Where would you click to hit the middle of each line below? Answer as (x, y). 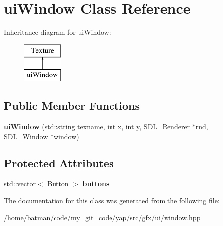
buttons (96, 184)
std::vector (20, 184)
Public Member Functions (72, 106)
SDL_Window (26, 136)
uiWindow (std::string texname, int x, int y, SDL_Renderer (97, 126)
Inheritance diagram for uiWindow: (57, 32)
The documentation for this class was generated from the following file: (112, 200)
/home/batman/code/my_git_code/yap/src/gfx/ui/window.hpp (102, 217)
